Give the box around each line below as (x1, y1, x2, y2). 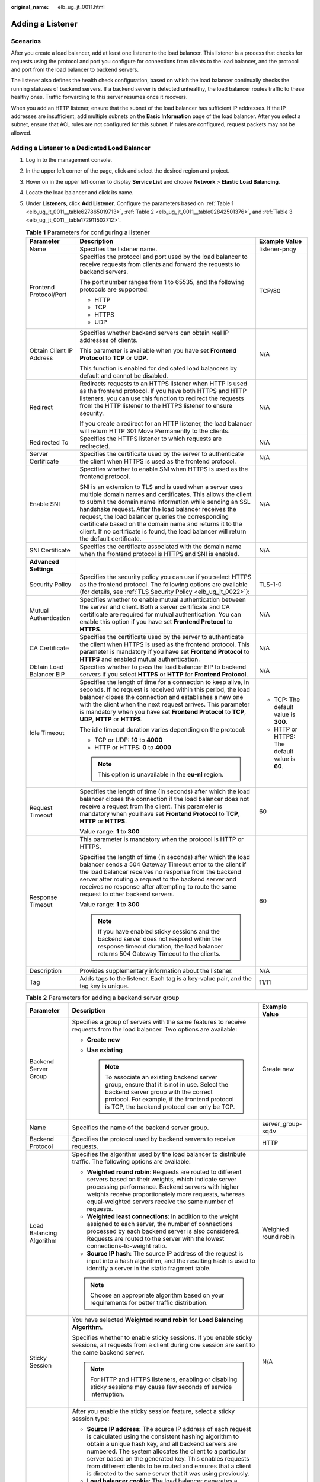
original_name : (11, 4, 49, 10)
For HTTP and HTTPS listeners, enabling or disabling (89, 1375, 238, 1384)
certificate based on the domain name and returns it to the (79, 519, 242, 528)
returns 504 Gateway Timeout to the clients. (98, 949, 221, 957)
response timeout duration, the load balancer (98, 942, 223, 950)
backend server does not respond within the (98, 934, 222, 943)
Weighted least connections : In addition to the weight (87, 1212, 239, 1221)
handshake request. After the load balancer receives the (79, 504, 236, 513)
